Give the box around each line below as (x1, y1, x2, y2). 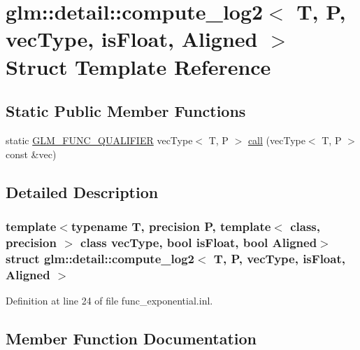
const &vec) (6, 146, 57, 161)
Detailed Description (6, 181, 159, 202)
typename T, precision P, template (71, 217, 271, 234)
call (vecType (247, 132, 305, 147)
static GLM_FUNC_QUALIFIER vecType (6, 132, 193, 147)
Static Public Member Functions (6, 100, 246, 122)
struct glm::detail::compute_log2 (6, 249, 194, 267)
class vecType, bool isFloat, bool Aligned (80, 233, 317, 251)
